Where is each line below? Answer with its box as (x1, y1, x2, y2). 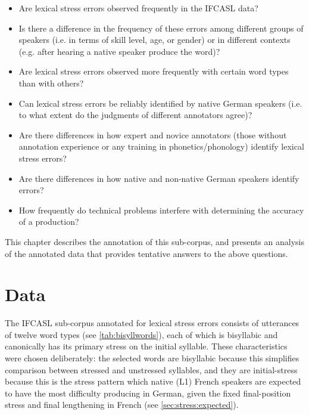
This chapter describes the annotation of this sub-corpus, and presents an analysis (5, 235, 304, 247)
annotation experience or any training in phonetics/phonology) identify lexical (18, 140, 304, 153)
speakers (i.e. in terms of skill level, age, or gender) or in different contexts (18, 33, 291, 46)
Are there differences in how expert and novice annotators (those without (18, 128, 287, 141)
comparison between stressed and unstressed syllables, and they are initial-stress (5, 363, 298, 376)
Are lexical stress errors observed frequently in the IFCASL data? (18, 2, 258, 14)
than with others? (18, 76, 84, 89)
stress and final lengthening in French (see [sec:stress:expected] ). (5, 398, 239, 411)
